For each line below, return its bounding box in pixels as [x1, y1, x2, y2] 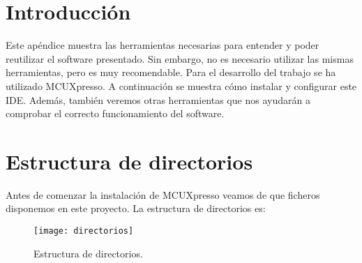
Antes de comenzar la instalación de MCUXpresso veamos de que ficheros [6, 187, 320, 202]
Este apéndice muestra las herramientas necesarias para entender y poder [6, 38, 319, 52]
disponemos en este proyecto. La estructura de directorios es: [6, 201, 266, 216]
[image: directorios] [33, 226, 134, 236]
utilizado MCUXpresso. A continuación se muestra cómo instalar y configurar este [6, 78, 357, 93]
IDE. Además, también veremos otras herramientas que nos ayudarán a [6, 92, 310, 107]
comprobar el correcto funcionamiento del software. [6, 106, 225, 121]
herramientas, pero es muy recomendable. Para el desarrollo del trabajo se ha [6, 65, 336, 80]
